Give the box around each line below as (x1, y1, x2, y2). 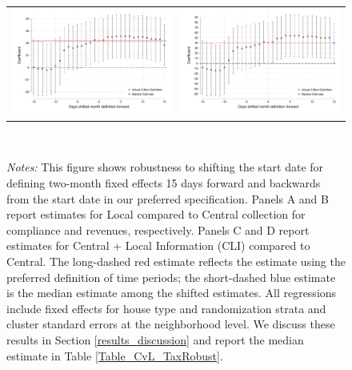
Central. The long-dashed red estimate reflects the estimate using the (6, 253, 346, 269)
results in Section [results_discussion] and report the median (6, 331, 304, 348)
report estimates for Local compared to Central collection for (6, 206, 306, 223)
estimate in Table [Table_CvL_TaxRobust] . (6, 347, 223, 364)
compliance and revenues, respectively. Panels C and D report (6, 221, 310, 238)
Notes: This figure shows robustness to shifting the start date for (6, 159, 324, 175)
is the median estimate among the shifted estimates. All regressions (6, 284, 337, 301)
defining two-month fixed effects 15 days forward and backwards (6, 175, 321, 191)
